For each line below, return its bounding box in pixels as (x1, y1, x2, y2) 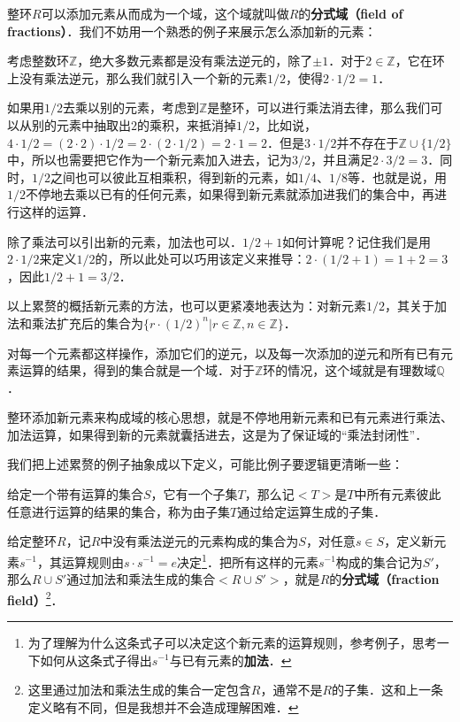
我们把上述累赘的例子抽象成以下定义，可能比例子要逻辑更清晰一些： (7, 455, 403, 473)
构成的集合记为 (335, 552, 423, 571)
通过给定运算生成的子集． (237, 502, 387, 520)
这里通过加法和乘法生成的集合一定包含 (27, 680, 251, 699)
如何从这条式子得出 (40, 650, 152, 669)
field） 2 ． (7, 588, 64, 609)
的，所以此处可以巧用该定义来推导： (95, 250, 306, 268)
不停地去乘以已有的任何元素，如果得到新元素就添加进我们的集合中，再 (26, 185, 434, 204)
